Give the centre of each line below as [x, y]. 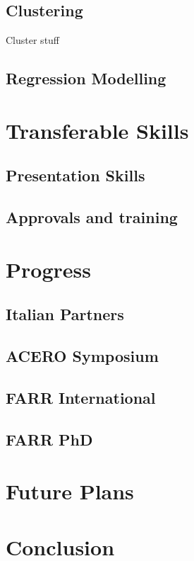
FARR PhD [49, 439]
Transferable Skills [97, 130]
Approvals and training [92, 217]
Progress [48, 269]
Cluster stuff [33, 40]
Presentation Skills [75, 175]
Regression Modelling [86, 78]
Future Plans [70, 491]
